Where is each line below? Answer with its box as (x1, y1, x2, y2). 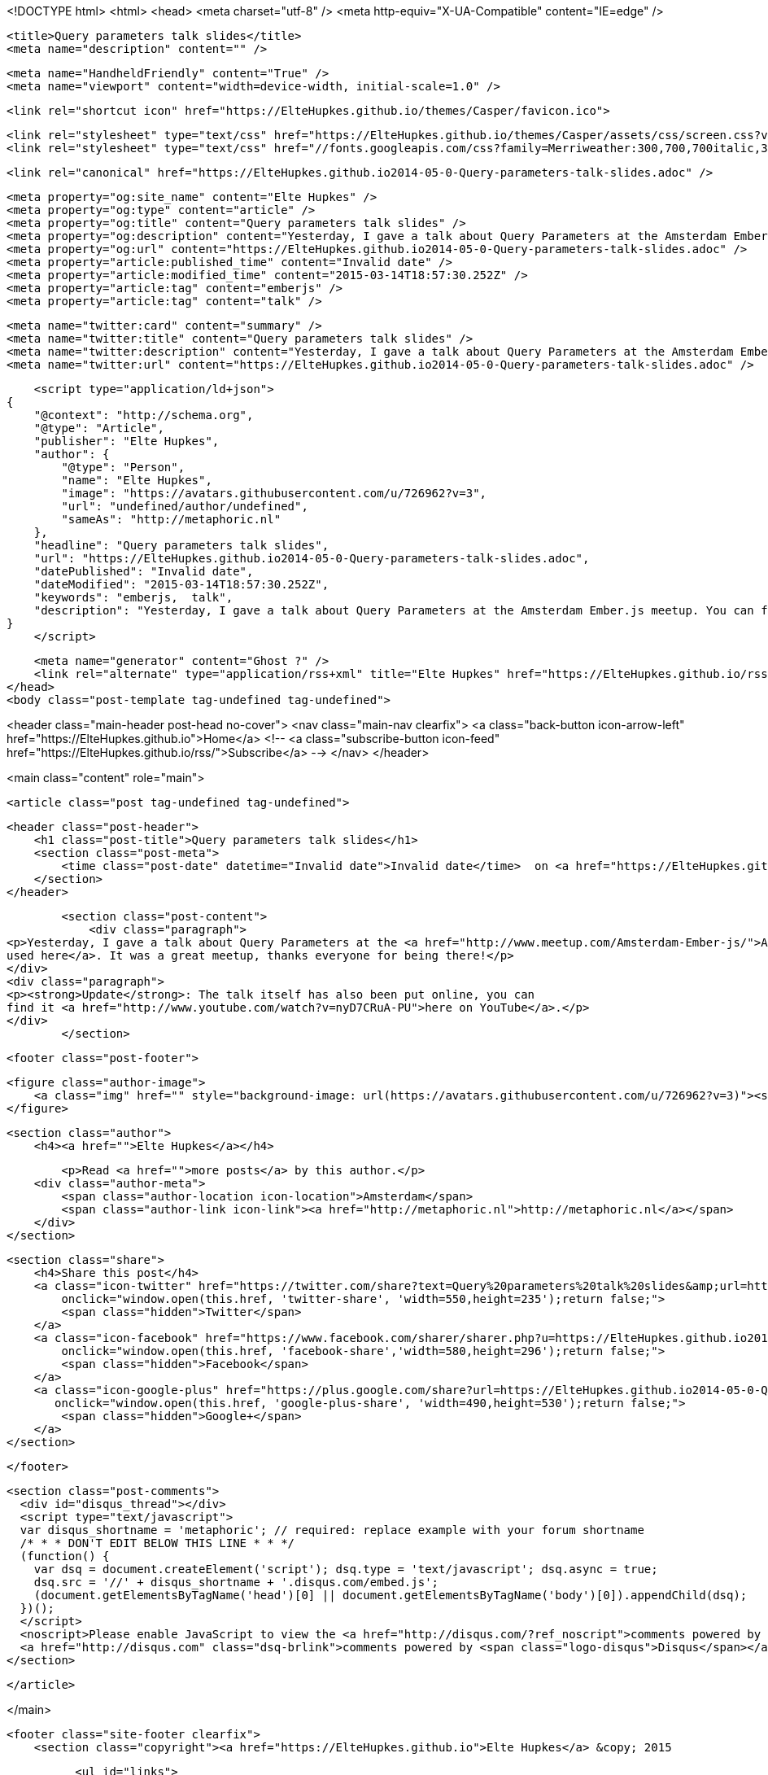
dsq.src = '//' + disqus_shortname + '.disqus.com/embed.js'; (33, 1576, 439, 1589)
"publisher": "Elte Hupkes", (33, 435, 220, 448)
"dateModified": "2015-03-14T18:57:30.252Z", (33, 578, 329, 591)
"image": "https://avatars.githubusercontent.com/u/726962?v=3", (61, 487, 487, 500)
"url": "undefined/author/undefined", (61, 500, 308, 513)
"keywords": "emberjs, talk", (33, 591, 233, 604)
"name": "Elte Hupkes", (61, 474, 212, 487)
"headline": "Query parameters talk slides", (33, 539, 329, 552)
